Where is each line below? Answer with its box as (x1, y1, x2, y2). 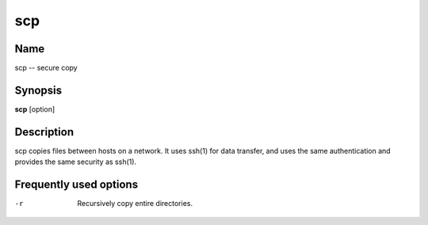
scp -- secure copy (14, 63, 78, 73)
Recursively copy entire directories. (77, 199, 193, 208)
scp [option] (14, 104, 55, 114)
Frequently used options (14, 178, 139, 192)
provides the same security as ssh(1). (14, 157, 137, 166)
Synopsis (14, 83, 63, 97)
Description (14, 125, 75, 139)
